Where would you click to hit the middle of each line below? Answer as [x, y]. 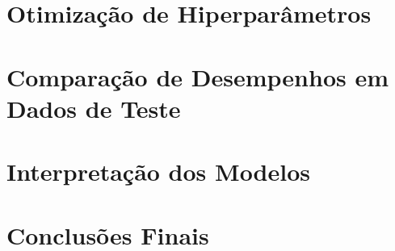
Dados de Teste [94, 108]
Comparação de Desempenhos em [198, 76]
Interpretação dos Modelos [159, 172]
